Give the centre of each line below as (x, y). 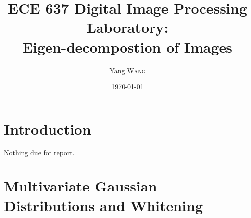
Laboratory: (127, 27)
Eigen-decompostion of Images (127, 46)
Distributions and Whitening (104, 205)
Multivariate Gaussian (81, 186)
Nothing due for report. (39, 152)
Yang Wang (127, 70)
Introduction (48, 128)
